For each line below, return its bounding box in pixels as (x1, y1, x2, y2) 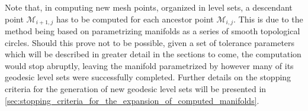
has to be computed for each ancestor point (56, 12, 214, 25)
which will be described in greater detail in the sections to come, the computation (5, 48, 301, 60)
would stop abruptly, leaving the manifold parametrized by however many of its (5, 59, 294, 71)
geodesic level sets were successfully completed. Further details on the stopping (5, 71, 291, 83)
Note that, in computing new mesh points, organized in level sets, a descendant (5, 1, 293, 13)
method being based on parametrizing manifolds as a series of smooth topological (5, 25, 300, 37)
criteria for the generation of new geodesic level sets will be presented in (5, 83, 267, 95)
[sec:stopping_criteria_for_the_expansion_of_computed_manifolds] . (5, 94, 259, 106)
